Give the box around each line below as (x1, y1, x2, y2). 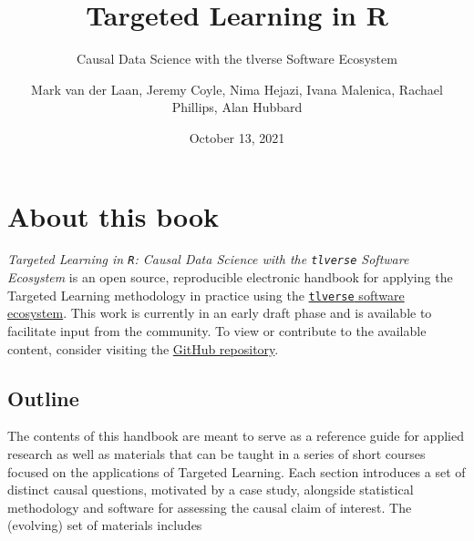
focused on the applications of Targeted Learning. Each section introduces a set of (7, 462, 466, 481)
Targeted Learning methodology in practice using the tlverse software (7, 285, 405, 304)
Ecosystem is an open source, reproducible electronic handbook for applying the (7, 268, 453, 287)
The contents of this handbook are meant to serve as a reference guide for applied (7, 426, 464, 445)
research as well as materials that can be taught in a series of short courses (7, 444, 426, 463)
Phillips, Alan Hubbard (171, 97, 303, 117)
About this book (7, 197, 220, 234)
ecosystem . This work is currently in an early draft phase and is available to (7, 303, 432, 322)
